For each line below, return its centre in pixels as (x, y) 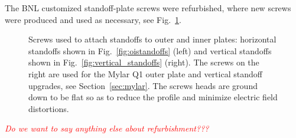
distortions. (49, 108)
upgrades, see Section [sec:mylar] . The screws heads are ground (143, 85)
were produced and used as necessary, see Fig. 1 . (93, 19)
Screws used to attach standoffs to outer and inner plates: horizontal (152, 39)
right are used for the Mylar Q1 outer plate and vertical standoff (145, 73)
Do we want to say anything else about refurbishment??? (107, 128)
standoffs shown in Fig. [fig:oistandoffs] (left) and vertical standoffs (150, 50)
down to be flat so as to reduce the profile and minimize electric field (153, 97)
